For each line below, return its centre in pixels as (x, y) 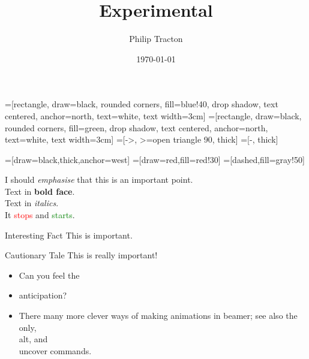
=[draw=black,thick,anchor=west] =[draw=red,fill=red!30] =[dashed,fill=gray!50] (155, 159)
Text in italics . (32, 203)
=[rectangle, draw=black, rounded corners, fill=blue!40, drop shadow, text (142, 104)
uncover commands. (55, 350)
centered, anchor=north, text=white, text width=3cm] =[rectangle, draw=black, (153, 115)
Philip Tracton (156, 39)
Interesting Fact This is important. (69, 235)
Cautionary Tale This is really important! (81, 255)
